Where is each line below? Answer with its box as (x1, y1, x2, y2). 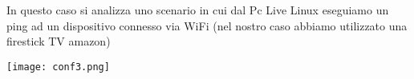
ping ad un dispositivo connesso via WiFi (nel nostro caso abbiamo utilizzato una (6, 17, 408, 34)
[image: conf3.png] (6, 61, 110, 73)
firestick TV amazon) (6, 33, 111, 49)
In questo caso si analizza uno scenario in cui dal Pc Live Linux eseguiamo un (6, 2, 389, 18)
